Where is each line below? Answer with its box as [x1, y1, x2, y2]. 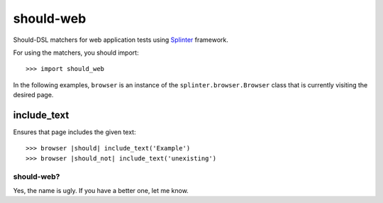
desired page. [13, 91, 54, 99]
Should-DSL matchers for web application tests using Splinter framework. [13, 35, 228, 44]
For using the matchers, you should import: [13, 48, 139, 57]
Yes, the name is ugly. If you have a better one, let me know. [13, 186, 189, 194]
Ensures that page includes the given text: [13, 128, 136, 136]
